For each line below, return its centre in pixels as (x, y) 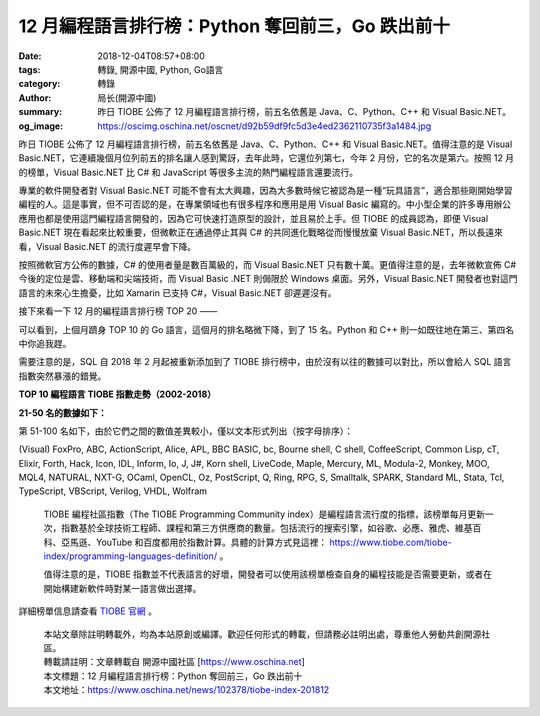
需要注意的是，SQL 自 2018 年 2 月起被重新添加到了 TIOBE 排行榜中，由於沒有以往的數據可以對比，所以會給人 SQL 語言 (265, 362)
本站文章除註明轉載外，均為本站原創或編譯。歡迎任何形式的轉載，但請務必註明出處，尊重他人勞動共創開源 (262, 634)
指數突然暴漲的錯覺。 (62, 376)
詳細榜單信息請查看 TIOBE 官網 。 (87, 611)
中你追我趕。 (45, 343)
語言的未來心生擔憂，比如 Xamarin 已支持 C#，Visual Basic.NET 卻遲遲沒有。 (177, 292)
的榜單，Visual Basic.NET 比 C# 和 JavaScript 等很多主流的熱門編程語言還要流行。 (188, 172)
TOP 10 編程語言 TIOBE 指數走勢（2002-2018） (117, 394)
